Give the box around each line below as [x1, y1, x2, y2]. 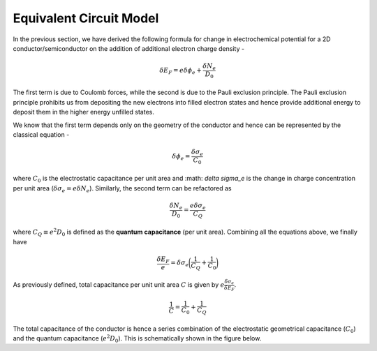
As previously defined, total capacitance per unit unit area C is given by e [13, 281, 225, 289]
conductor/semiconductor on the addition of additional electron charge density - [13, 44, 244, 52]
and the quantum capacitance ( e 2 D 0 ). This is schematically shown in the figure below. [13, 334, 262, 344]
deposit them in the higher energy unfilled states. [13, 108, 155, 117]
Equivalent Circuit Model [13, 10, 159, 26]
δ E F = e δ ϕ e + [159, 66, 202, 76]
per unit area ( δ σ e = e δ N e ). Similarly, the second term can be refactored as [13, 184, 232, 194]
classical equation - [13, 130, 70, 139]
